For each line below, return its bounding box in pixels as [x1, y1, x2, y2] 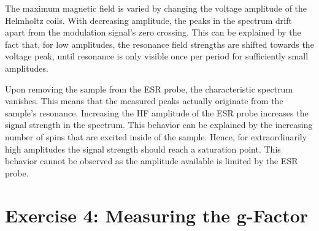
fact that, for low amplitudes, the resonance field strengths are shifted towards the [5, 37, 314, 50]
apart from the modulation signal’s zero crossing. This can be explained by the [5, 26, 301, 39]
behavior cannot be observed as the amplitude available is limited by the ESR [5, 154, 298, 167]
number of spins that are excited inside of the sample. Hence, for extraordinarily [5, 130, 307, 143]
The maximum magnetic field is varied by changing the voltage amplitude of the [5, 2, 307, 14]
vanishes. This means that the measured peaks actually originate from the [5, 94, 283, 107]
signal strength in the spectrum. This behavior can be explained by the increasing [5, 118, 313, 131]
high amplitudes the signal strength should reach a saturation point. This [5, 142, 281, 155]
